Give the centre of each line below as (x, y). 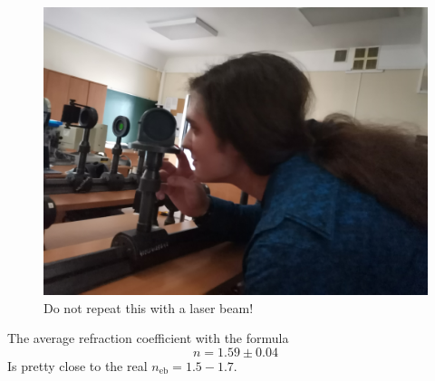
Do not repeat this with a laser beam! (149, 307)
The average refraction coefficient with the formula (148, 338)
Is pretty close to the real (77, 365)
